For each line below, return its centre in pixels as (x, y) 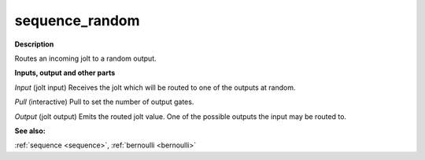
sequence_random (78, 20)
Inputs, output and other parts (65, 73)
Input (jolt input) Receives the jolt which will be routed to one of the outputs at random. (155, 87)
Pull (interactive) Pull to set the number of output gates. (104, 102)
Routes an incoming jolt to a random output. (85, 58)
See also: (30, 131)
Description (34, 44)
